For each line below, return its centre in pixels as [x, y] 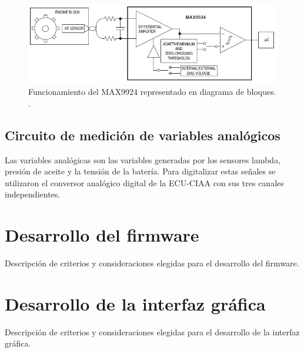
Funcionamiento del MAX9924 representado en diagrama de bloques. [152, 92]
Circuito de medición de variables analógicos [143, 135]
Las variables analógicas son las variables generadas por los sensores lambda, [143, 159]
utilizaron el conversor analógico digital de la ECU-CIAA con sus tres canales [144, 182]
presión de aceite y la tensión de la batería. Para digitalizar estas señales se [140, 171]
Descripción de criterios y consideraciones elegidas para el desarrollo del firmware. [152, 263]
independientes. [33, 194]
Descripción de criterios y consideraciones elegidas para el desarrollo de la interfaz [152, 331]
